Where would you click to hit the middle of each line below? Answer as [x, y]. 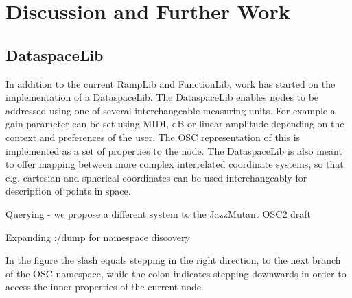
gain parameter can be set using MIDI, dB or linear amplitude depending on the [175, 124]
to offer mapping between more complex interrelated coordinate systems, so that [175, 164]
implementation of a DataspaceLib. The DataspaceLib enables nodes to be [162, 97]
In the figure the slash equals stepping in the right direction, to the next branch [173, 260]
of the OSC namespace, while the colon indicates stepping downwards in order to [176, 273]
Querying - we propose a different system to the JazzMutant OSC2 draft [159, 213]
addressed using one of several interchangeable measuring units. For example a [171, 110]
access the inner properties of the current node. [105, 287]
